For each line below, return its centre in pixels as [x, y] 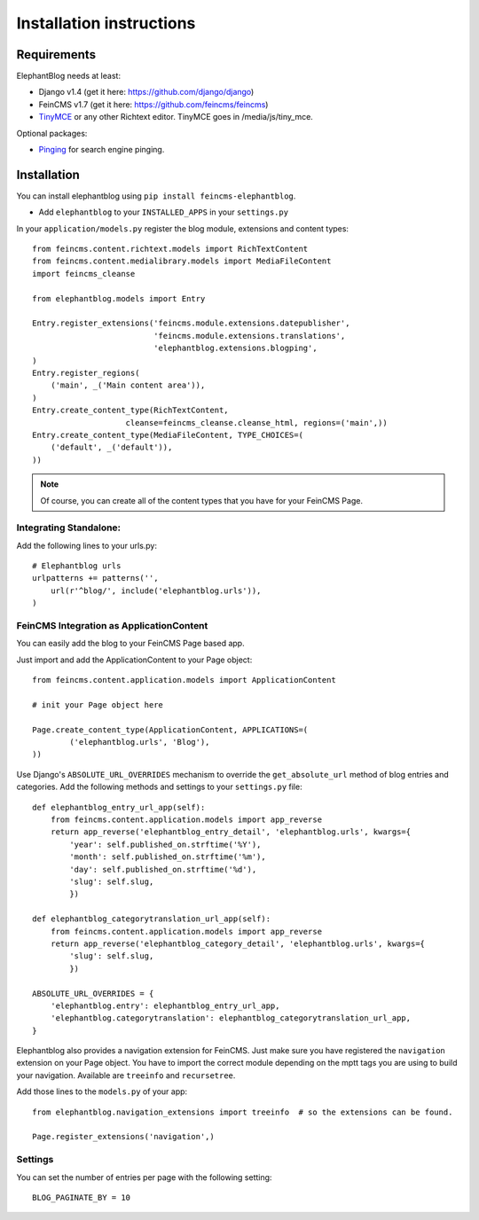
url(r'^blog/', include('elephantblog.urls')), [156, 590]
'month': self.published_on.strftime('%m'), [168, 857]
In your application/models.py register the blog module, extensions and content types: [183, 228]
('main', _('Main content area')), [128, 385]
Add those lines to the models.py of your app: [102, 1091]
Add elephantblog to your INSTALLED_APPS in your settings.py [163, 212]
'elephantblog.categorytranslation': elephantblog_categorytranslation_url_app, [231, 1018]
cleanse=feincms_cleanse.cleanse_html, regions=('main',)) [256, 422]
